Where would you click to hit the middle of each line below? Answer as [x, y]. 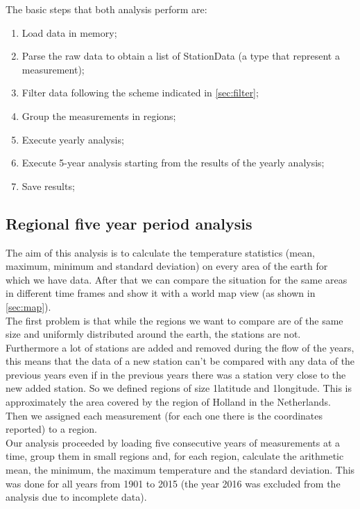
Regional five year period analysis [129, 223]
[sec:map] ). [28, 306]
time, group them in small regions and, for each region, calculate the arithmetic [175, 456]
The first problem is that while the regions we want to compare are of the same [174, 320]
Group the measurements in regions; [99, 115]
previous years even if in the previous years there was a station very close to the [176, 374]
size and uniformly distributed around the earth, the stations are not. [153, 334]
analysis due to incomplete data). [76, 497]
